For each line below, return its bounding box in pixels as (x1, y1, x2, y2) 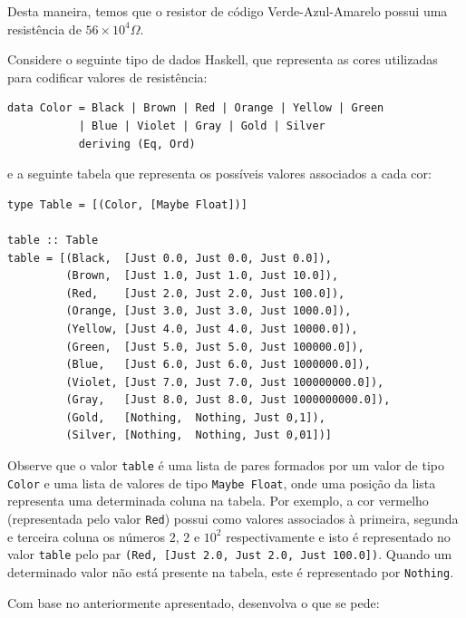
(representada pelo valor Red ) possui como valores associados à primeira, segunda (7, 508, 459, 527)
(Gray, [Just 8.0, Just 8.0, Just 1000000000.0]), (65, 393, 391, 407)
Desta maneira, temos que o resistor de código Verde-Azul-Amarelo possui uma (7, 2, 448, 20)
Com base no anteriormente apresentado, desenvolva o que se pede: (7, 593, 380, 612)
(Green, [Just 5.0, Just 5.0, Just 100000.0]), (65, 340, 364, 353)
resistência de (7, 19, 82, 38)
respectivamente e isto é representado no (226, 526, 451, 546)
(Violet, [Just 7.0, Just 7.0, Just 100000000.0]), (65, 375, 384, 389)
